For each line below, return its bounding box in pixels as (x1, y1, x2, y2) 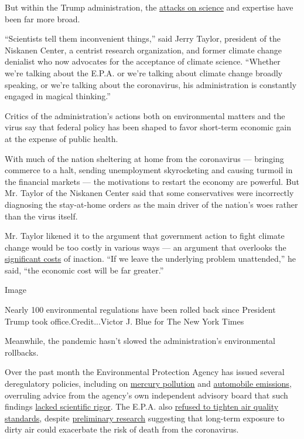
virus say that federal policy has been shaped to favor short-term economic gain (5, 121, 292, 133)
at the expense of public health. (5, 132, 118, 144)
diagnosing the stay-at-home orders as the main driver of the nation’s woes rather (5, 198, 298, 210)
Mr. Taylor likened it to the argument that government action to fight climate (5, 229, 285, 242)
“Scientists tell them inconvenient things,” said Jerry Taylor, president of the (5, 32, 281, 45)
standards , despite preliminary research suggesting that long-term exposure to (5, 411, 285, 424)
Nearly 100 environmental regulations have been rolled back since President (5, 303, 276, 316)
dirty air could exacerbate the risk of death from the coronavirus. (5, 423, 239, 435)
